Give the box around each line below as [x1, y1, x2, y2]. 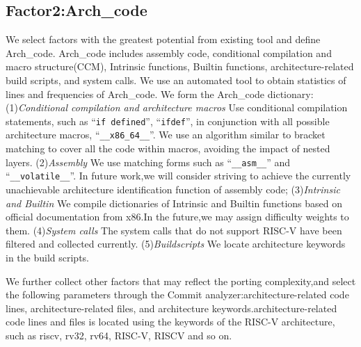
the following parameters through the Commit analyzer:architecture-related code [6, 287, 349, 302]
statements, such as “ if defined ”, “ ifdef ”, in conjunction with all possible [6, 113, 330, 128]
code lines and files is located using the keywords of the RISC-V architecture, [6, 314, 335, 329]
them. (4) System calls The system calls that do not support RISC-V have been [6, 223, 342, 237]
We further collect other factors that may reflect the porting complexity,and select [6, 273, 356, 288]
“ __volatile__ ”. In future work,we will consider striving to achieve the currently [6, 168, 351, 183]
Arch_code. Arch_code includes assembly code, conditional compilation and [6, 45, 332, 60]
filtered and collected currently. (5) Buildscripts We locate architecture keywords [6, 236, 346, 251]
